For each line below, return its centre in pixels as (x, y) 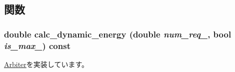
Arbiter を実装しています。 (46, 64)
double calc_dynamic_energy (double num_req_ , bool (118, 34)
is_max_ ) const (37, 45)
